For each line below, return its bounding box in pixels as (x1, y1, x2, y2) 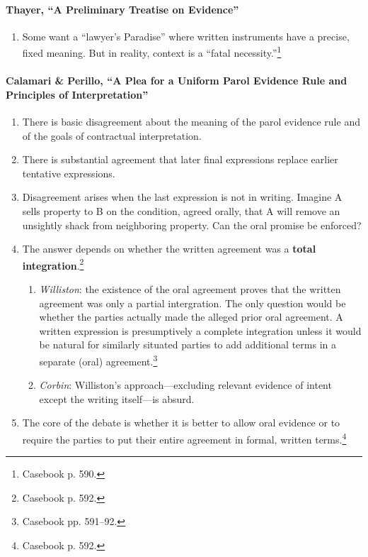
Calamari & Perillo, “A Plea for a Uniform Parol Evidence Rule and (6, 73, 347, 88)
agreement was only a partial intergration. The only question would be (39, 295, 346, 310)
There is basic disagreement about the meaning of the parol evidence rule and (22, 114, 360, 129)
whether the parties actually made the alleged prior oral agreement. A (39, 309, 343, 324)
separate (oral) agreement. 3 (39, 352, 158, 368)
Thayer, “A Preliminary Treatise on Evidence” (6, 1, 239, 16)
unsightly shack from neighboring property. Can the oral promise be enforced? (22, 217, 362, 232)
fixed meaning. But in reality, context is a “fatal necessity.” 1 (22, 43, 282, 60)
